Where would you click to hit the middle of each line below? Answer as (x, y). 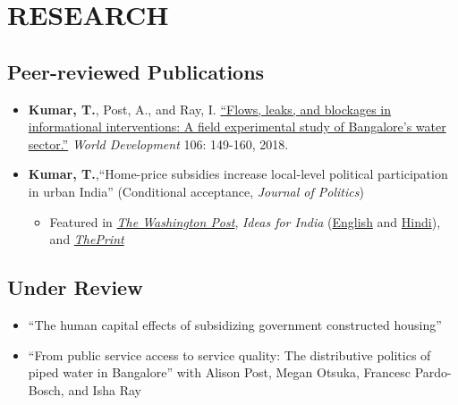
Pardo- (433, 372)
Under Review (75, 287)
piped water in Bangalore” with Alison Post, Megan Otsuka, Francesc (220, 372)
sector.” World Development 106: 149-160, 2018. (158, 143)
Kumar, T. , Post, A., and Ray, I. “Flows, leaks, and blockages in (210, 109)
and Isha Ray (105, 389)
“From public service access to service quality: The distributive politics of (229, 354)
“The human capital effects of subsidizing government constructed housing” (235, 324)
